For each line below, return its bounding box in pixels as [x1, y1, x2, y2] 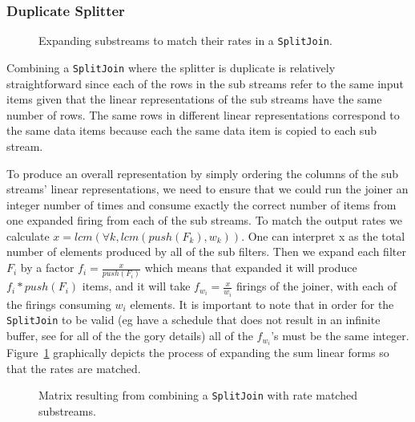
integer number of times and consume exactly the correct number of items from [6, 196, 397, 213]
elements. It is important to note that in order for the [130, 295, 394, 312]
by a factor [20, 259, 75, 276]
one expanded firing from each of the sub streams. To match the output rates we [6, 212, 402, 229]
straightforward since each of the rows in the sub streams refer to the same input [6, 75, 404, 91]
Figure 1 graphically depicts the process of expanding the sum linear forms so [6, 344, 389, 361]
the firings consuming [6, 295, 111, 312]
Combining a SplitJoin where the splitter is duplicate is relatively [6, 59, 336, 75]
